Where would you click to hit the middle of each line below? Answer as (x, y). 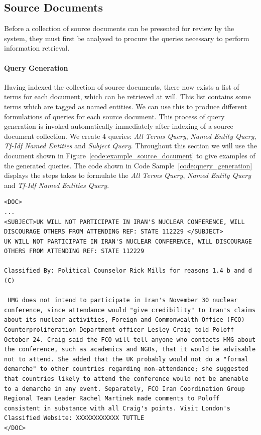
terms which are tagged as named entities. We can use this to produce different (126, 106)
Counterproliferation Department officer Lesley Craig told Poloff (119, 330)
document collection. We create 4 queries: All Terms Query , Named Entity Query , (130, 136)
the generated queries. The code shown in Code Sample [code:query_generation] (128, 165)
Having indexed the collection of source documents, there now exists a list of (122, 86)
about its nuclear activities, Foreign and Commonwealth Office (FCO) (124, 320)
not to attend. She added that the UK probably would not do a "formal (126, 359)
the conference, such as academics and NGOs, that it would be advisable (130, 350)
